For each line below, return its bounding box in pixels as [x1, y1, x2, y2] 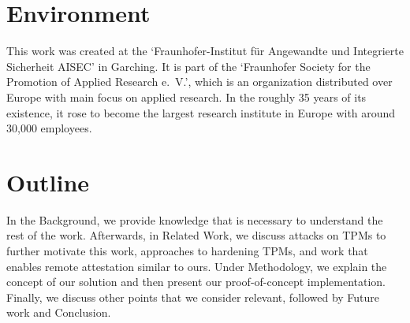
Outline [6, 165, 90, 198]
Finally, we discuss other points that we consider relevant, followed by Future [6, 288, 380, 305]
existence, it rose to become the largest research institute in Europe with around [6, 104, 396, 121]
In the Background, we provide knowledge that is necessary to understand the [6, 211, 383, 228]
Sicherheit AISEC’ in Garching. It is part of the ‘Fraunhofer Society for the [6, 58, 371, 74]
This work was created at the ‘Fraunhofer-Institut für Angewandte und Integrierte [6, 43, 404, 59]
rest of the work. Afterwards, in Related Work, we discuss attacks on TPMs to [6, 227, 386, 243]
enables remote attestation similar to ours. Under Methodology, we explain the [6, 258, 387, 274]
